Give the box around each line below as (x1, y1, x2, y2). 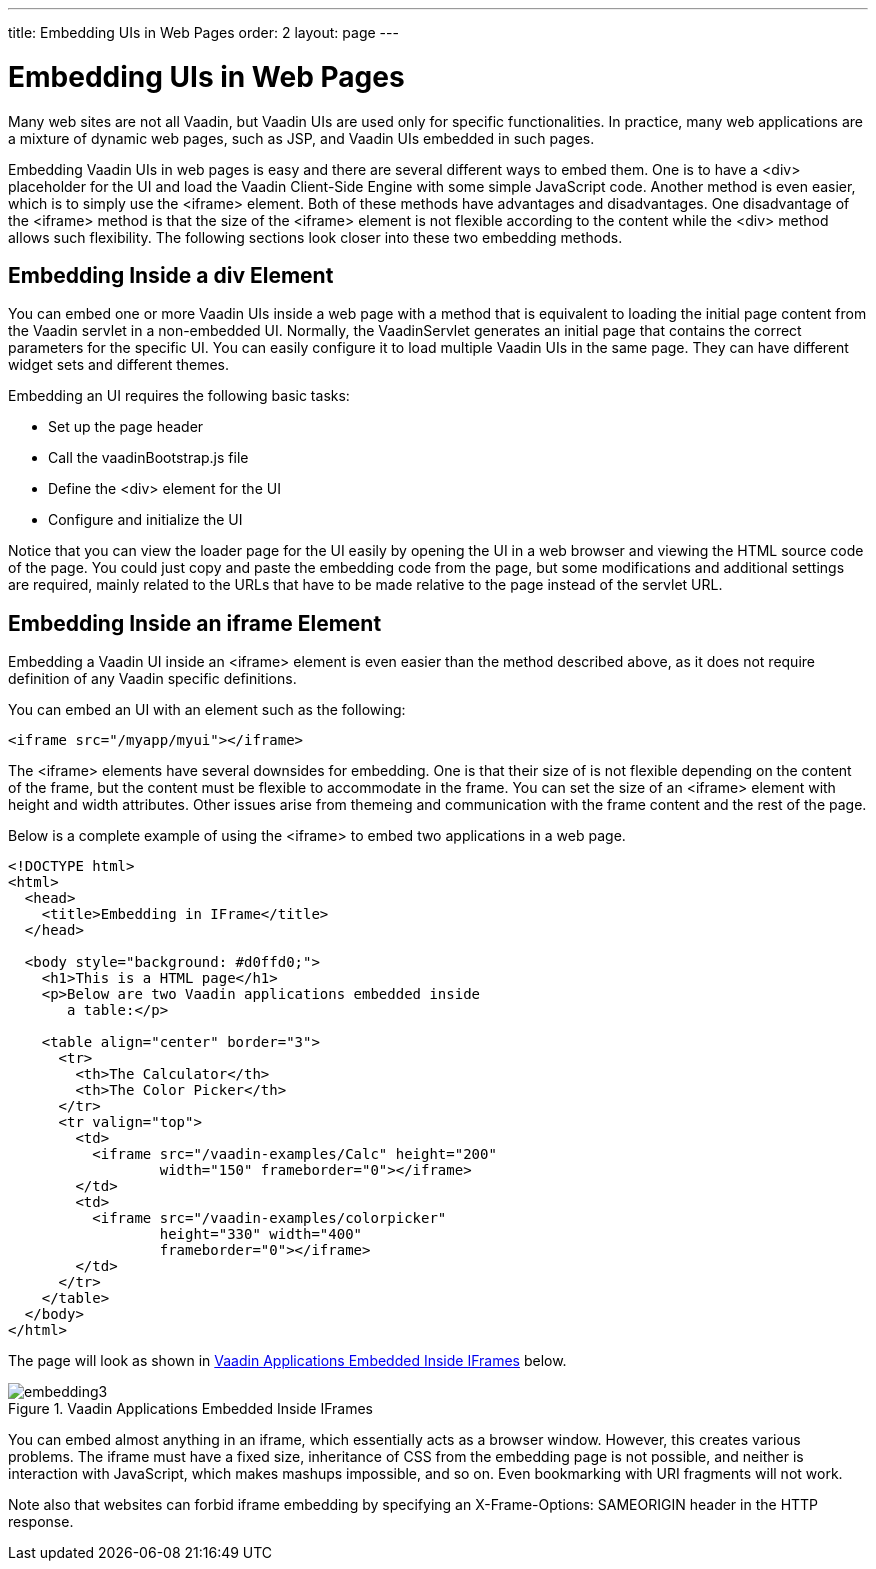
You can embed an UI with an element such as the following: (8, 701, 406, 719)
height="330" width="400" (159, 1226, 363, 1243)
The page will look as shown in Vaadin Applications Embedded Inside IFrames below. (8, 1352, 567, 1370)
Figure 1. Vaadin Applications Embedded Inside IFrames (8, 1400, 373, 1418)
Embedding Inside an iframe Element (8, 610, 382, 636)
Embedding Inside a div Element (8, 262, 334, 288)
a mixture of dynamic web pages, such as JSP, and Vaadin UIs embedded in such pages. (8, 129, 595, 147)
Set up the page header (48, 418, 204, 436)
